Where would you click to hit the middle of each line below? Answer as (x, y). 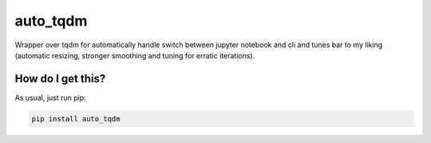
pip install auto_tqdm (76, 119)
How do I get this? (60, 79)
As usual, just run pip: (51, 97)
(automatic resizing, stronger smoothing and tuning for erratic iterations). (135, 55)
